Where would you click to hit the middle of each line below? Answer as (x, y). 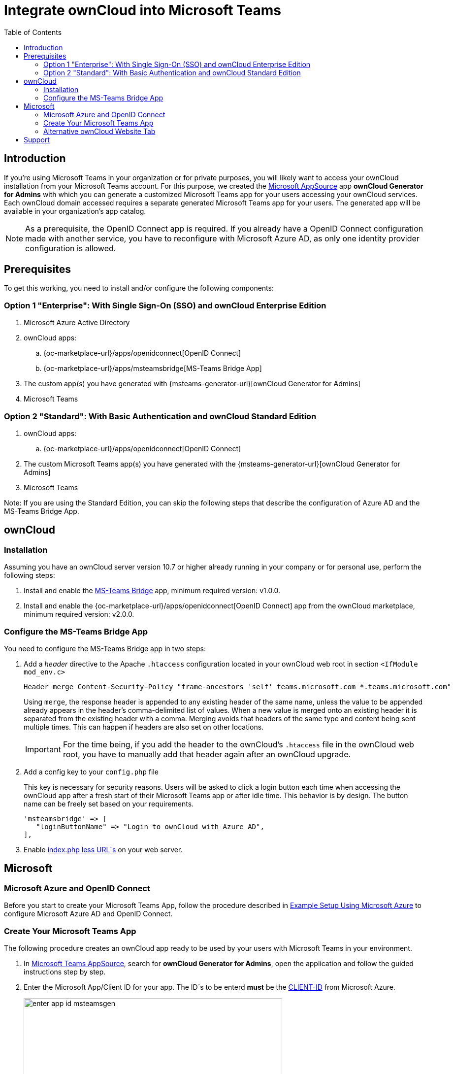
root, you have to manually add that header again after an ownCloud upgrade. (207, 754)
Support (37, 139)
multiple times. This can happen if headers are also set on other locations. (144, 727)
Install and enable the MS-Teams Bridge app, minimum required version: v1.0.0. (152, 591)
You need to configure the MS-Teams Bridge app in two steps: (105, 648)
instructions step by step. (65, 972)
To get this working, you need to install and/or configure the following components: (139, 288)
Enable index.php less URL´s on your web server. (103, 849)
